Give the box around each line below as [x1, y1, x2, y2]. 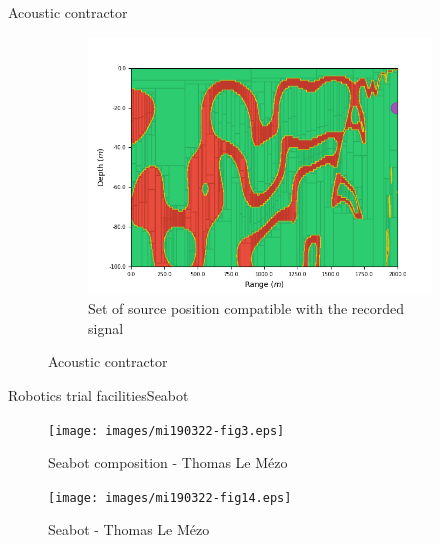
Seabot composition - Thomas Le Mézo [48, 452, 288, 473]
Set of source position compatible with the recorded [88, 298, 405, 319]
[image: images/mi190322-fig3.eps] [48, 423, 285, 438]
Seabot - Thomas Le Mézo [48, 519, 210, 540]
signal [88, 317, 124, 338]
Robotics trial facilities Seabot [8, 384, 189, 405]
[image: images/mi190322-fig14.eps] [48, 490, 292, 505]
